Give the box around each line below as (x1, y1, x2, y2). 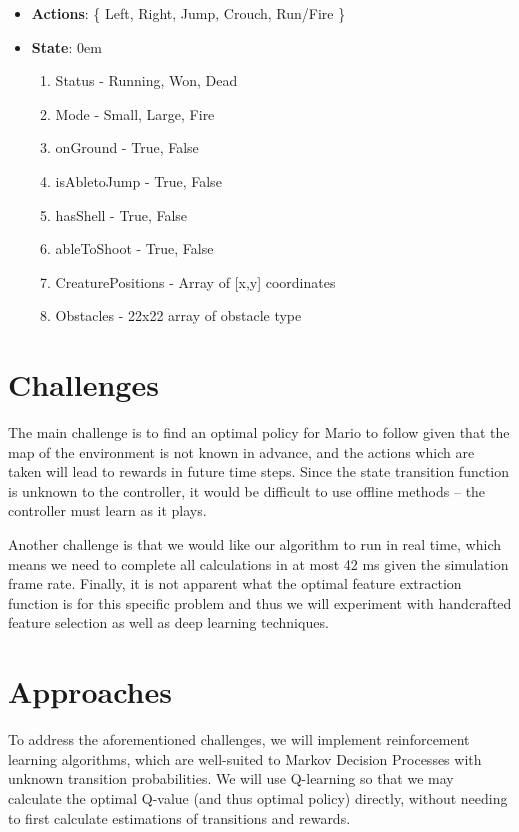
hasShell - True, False (55, 204, 188, 225)
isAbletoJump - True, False (55, 170, 222, 191)
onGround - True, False (55, 137, 199, 158)
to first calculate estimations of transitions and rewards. (8, 807, 351, 828)
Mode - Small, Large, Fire (55, 103, 215, 124)
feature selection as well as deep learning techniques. (8, 612, 329, 633)
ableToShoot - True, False (55, 238, 214, 259)
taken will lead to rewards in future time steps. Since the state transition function (8, 461, 510, 482)
